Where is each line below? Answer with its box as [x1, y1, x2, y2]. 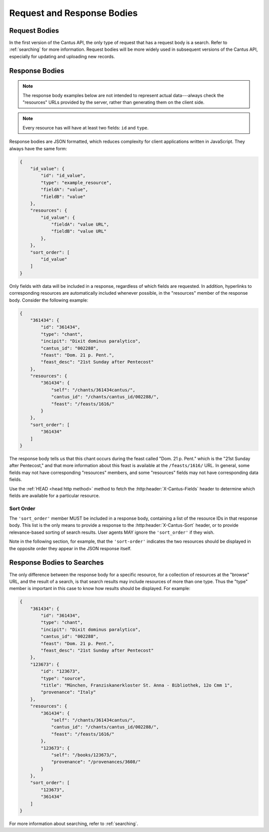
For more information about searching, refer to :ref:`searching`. [9, 821, 138, 827]
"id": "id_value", [40, 173, 86, 179]
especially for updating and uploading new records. [9, 53, 115, 59]
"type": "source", [40, 675, 86, 681]
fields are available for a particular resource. [9, 492, 100, 498]
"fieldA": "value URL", [51, 222, 110, 228]
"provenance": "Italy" [40, 690, 97, 695]
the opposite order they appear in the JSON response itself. [9, 545, 132, 551]
